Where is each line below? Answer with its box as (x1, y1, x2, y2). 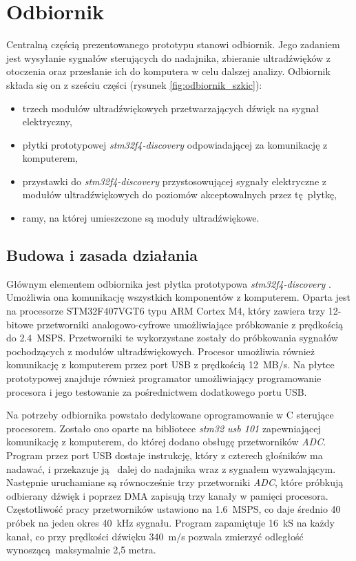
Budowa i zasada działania (6, 244, 198, 266)
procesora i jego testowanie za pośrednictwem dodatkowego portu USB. (6, 384, 307, 399)
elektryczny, (22, 114, 72, 129)
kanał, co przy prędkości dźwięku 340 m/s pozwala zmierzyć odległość (6, 529, 304, 543)
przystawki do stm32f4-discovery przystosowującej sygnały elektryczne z (22, 173, 326, 188)
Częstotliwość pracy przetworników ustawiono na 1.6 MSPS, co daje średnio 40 (6, 502, 341, 516)
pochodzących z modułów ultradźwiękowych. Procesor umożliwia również (6, 343, 315, 358)
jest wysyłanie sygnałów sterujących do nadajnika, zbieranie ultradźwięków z (6, 50, 331, 65)
